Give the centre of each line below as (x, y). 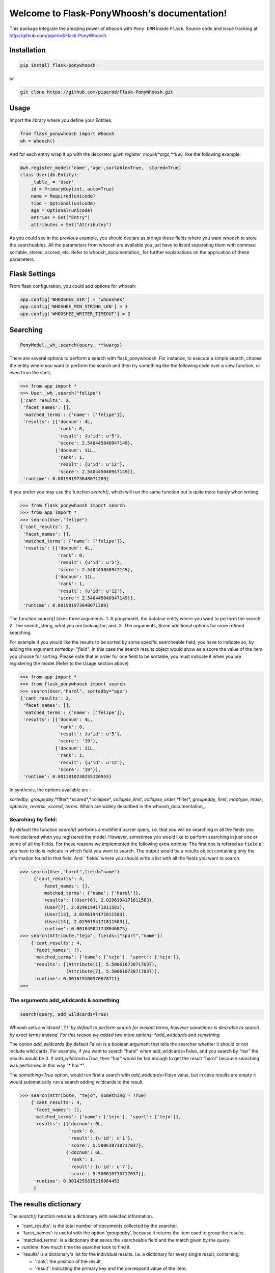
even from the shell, (30, 373)
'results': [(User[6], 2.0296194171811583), (98, 900)
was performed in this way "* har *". (47, 1066)
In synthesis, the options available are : (50, 790)
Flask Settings (33, 274)
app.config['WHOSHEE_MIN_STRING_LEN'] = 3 (74, 307)
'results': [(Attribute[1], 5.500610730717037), (95, 964)
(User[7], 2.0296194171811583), (85, 907)
